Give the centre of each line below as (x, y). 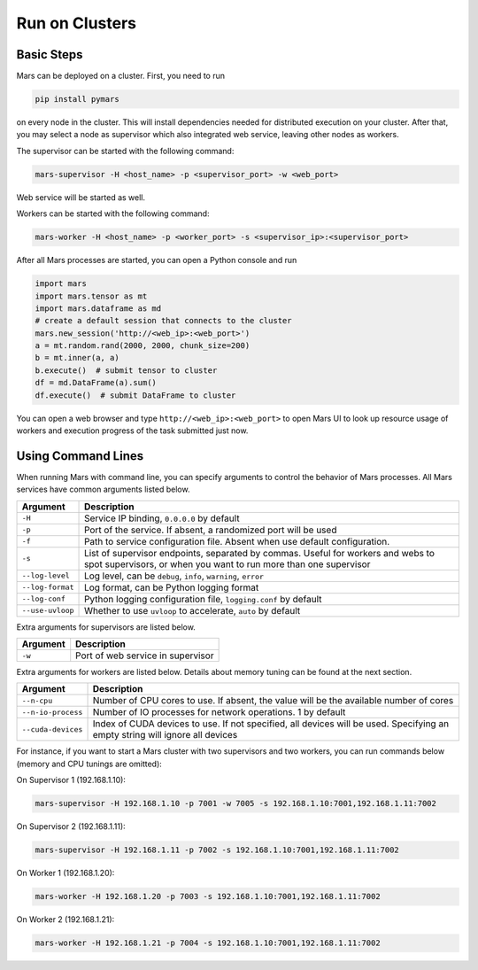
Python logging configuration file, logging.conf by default (203, 599)
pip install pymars (77, 99)
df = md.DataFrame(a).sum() (96, 383)
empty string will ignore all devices (165, 735)
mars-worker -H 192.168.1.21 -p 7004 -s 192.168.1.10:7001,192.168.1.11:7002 (208, 943)
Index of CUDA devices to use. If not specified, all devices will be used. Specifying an (271, 724)
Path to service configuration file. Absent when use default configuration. (237, 541)
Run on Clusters (77, 23)
